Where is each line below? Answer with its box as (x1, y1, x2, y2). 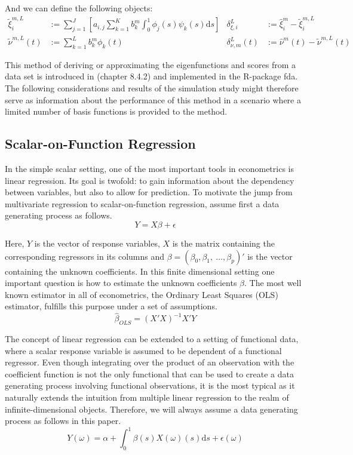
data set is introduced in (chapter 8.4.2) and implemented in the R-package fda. (5, 70, 298, 82)
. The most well (244, 276, 302, 289)
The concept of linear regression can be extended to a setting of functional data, (5, 333, 299, 345)
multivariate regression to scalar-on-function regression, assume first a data (5, 197, 280, 210)
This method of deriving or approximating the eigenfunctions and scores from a (5, 58, 296, 70)
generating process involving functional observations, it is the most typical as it (5, 379, 295, 392)
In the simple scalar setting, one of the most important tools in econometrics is (5, 162, 294, 175)
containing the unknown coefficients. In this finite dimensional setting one (5, 265, 275, 277)
